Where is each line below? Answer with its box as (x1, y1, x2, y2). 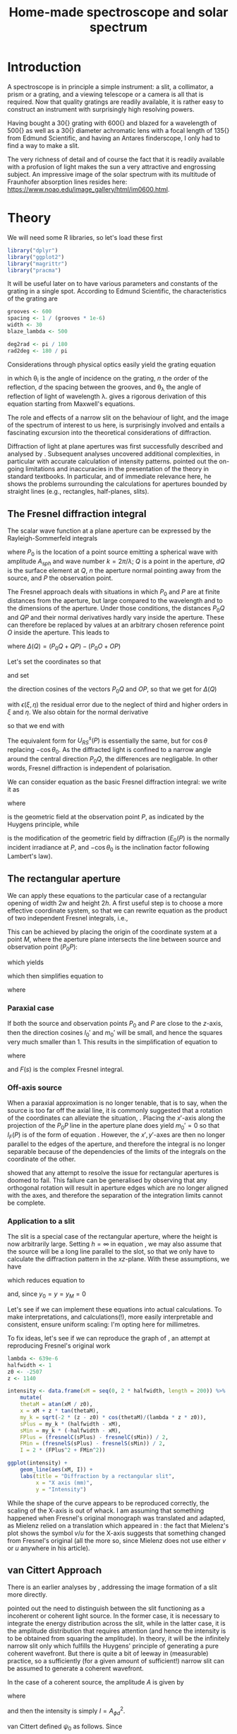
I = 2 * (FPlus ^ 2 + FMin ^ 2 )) (20, 1447, 106, 1454)
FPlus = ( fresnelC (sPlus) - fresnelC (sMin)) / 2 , (20, 1433, 169, 1440)
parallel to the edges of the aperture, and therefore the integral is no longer (7, 1140, 226, 1148)
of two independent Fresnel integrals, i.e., (7, 914, 128, 923)
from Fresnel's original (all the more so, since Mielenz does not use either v (7, 1536, 226, 1544)
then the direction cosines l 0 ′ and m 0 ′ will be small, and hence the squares (7, 1029, 223, 1039)
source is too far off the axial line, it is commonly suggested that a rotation (7, 1106, 224, 1115)
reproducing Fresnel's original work (7, 1341, 111, 1350)
